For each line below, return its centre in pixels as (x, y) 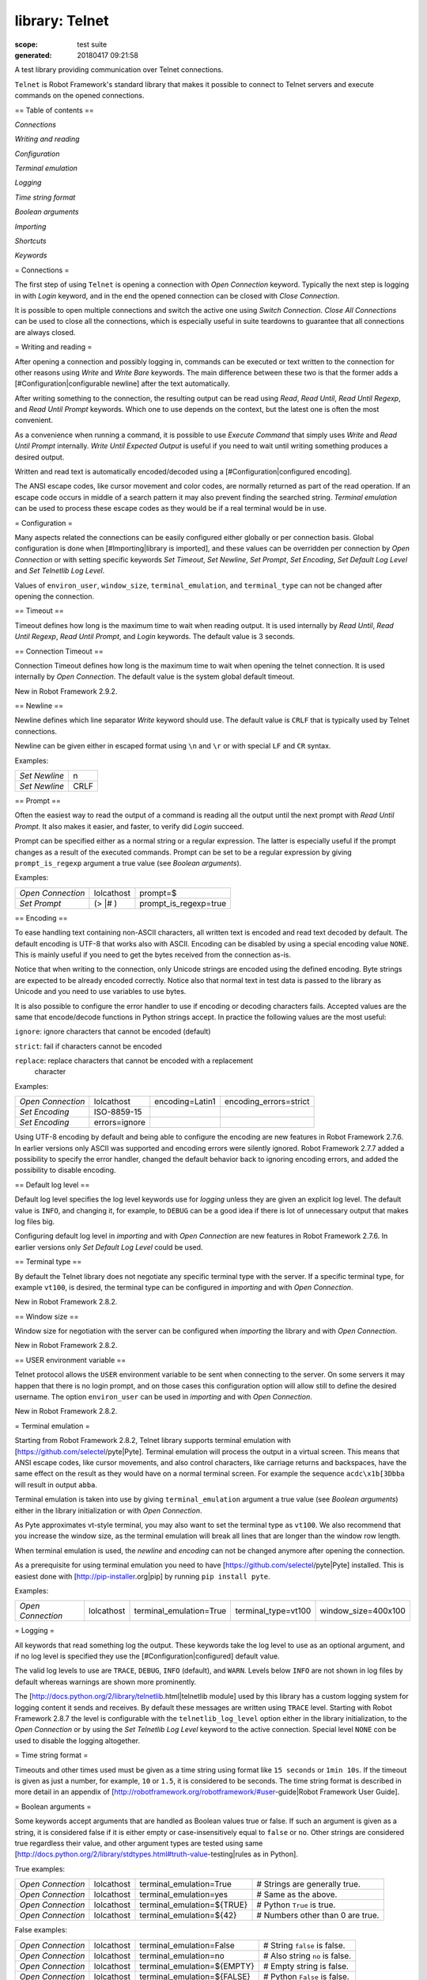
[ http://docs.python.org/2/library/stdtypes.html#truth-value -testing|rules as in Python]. (156, 1854)
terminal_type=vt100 (273, 1611)
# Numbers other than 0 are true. (318, 1915)
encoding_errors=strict (267, 1102)
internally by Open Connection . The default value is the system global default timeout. (155, 676)
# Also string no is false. (307, 1955)
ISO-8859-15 (118, 1112)
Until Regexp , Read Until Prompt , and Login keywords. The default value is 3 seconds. (155, 637)
